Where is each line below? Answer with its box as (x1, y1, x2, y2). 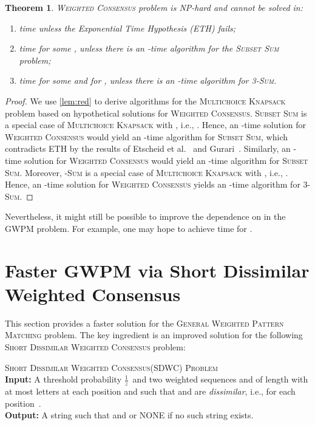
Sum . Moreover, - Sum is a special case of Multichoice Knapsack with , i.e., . (5, 166, 288, 178)
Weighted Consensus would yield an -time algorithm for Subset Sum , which (5, 130, 288, 143)
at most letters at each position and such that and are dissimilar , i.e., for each (5, 385, 296, 398)
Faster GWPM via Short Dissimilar (5, 257, 310, 282)
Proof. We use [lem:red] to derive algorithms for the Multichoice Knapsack (5, 94, 286, 107)
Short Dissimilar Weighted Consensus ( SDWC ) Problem (5, 361, 218, 373)
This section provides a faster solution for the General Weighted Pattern (5, 316, 284, 329)
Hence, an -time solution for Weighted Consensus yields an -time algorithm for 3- (5, 178, 311, 191)
